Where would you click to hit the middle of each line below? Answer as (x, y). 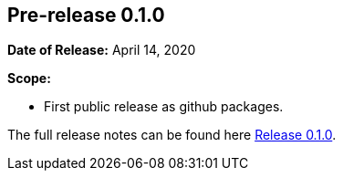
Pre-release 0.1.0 (86, 15)
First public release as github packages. (164, 107)
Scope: (29, 79)
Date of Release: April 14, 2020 (102, 50)
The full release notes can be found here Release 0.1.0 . (172, 135)
